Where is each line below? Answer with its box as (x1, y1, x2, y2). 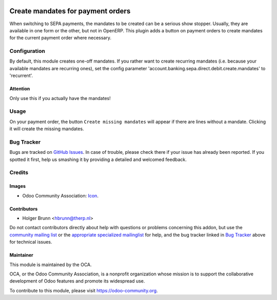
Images (9, 183, 26, 189)
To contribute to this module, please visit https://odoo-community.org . (9, 287, 159, 293)
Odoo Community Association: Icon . (22, 192, 98, 198)
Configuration (9, 48, 46, 55)
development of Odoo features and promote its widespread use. (9, 278, 145, 284)
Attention (9, 86, 30, 92)
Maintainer (9, 252, 33, 258)
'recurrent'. (9, 72, 33, 79)
